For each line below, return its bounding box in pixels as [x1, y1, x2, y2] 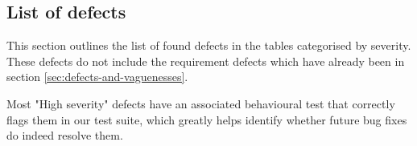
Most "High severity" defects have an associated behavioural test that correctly [6, 95, 395, 112]
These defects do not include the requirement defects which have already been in [6, 52, 405, 69]
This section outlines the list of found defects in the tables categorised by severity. [6, 37, 411, 54]
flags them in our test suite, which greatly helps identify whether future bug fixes [6, 111, 407, 128]
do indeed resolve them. [6, 127, 123, 144]
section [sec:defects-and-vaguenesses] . [6, 68, 188, 85]
